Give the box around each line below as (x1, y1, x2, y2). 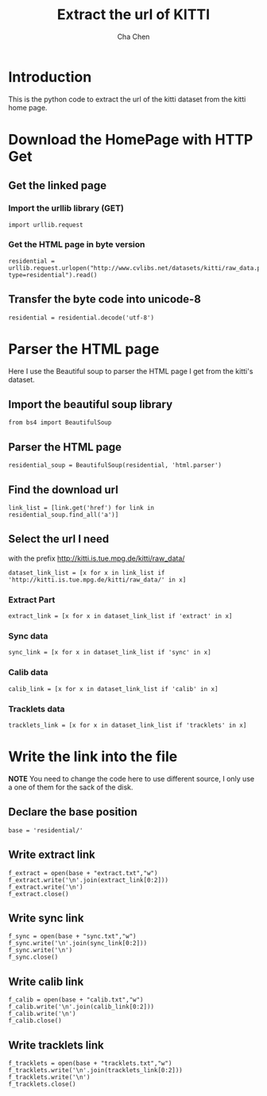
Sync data (8, 631, 48, 642)
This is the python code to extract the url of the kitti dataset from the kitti (8, 94, 246, 104)
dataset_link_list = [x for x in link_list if (8, 569, 165, 577)
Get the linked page (8, 179, 107, 192)
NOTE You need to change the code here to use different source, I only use (8, 774, 255, 783)
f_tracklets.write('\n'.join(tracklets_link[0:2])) (8, 1067, 183, 1075)
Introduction (8, 68, 92, 86)
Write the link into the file (8, 748, 178, 766)
